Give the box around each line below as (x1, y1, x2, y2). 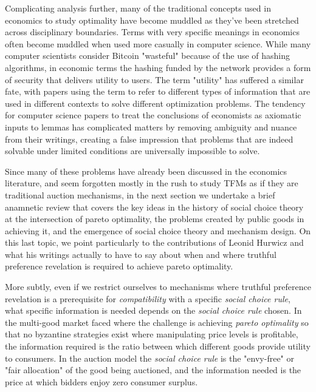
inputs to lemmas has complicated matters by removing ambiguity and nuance (5, 120, 297, 133)
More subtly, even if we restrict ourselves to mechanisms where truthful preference (5, 280, 311, 293)
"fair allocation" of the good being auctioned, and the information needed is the (5, 363, 301, 376)
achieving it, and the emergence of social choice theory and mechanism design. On (5, 224, 311, 237)
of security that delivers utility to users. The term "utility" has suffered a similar (5, 73, 304, 86)
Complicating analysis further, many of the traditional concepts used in (5, 2, 271, 14)
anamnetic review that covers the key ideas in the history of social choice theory (5, 200, 304, 213)
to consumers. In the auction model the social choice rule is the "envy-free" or (5, 351, 295, 364)
